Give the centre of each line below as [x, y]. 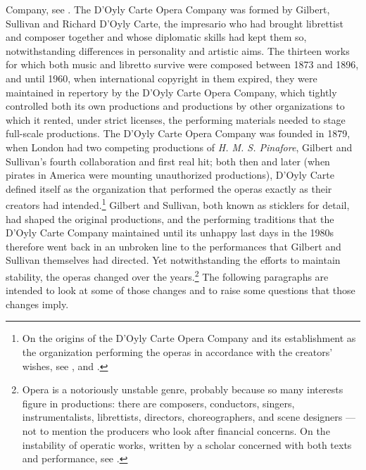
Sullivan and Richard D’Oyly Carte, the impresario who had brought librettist [175, 23]
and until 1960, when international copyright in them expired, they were [162, 78]
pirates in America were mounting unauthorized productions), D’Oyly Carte [170, 175]
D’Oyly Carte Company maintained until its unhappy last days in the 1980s [170, 233]
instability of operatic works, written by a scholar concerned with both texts [187, 444]
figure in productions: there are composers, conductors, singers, [158, 403]
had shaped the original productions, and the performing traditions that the [170, 218]
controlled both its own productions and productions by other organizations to [175, 106]
